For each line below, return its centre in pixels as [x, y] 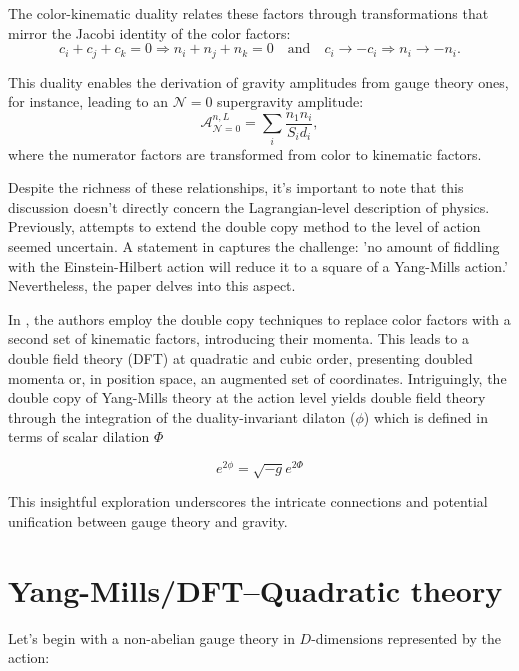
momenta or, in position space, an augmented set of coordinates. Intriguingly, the [257, 377]
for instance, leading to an [88, 101]
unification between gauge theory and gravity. [148, 521]
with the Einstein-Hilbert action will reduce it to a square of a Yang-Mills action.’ [258, 265]
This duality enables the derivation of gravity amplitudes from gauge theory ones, [258, 81]
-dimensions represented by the [406, 637]
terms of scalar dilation [79, 436]
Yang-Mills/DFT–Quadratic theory [255, 589]
